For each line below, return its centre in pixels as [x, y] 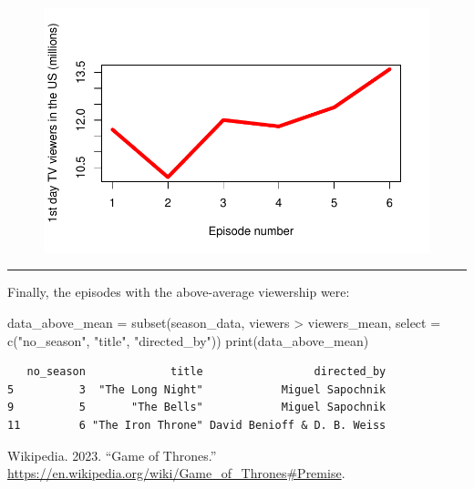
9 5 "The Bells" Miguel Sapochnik [197, 407]
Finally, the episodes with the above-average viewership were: [179, 292]
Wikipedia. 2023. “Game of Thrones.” [112, 455]
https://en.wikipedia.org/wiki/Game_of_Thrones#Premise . [176, 473]
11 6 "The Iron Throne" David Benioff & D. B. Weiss [197, 425]
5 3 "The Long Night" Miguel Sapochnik [197, 389]
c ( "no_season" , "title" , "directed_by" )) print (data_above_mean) [188, 340]
